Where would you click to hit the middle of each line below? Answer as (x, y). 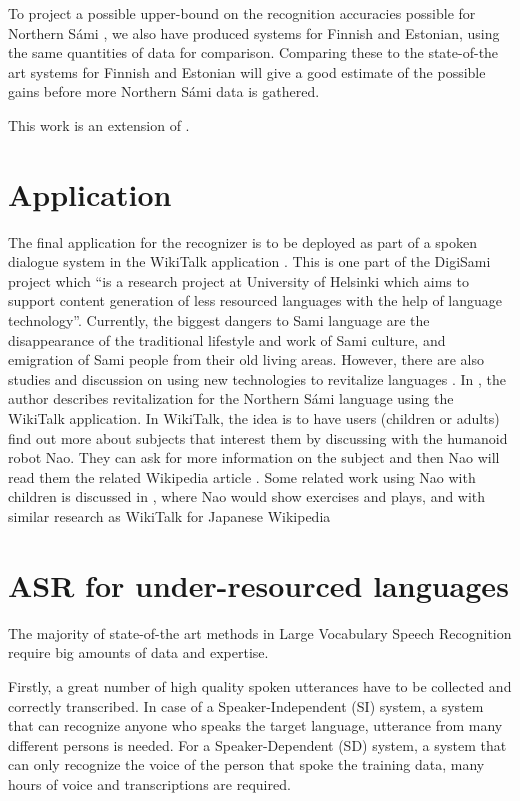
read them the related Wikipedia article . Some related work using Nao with (242, 476)
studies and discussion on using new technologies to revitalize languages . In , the (257, 378)
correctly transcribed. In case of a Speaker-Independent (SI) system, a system (246, 705)
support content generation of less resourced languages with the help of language (255, 300)
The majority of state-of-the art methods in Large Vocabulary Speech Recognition (260, 632)
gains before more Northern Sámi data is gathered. (164, 91)
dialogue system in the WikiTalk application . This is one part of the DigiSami (249, 261)
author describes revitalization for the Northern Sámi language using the (231, 398)
